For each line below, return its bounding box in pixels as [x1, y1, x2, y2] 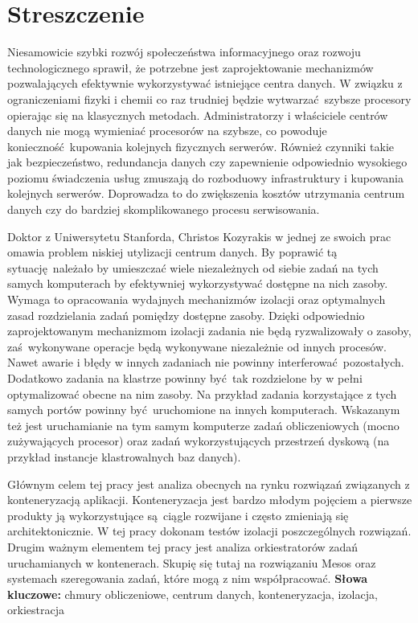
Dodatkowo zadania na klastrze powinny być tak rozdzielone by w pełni [7, 370, 363, 386]
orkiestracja [7, 601, 64, 618]
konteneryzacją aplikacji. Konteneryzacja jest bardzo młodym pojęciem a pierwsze [7, 491, 412, 508]
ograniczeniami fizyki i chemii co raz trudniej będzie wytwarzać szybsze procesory [7, 90, 412, 107]
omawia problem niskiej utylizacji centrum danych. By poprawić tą [7, 244, 338, 260]
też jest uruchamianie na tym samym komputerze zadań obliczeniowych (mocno [7, 416, 400, 433]
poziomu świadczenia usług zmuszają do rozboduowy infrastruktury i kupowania [7, 169, 404, 186]
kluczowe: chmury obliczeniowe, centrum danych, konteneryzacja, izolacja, [7, 585, 378, 602]
